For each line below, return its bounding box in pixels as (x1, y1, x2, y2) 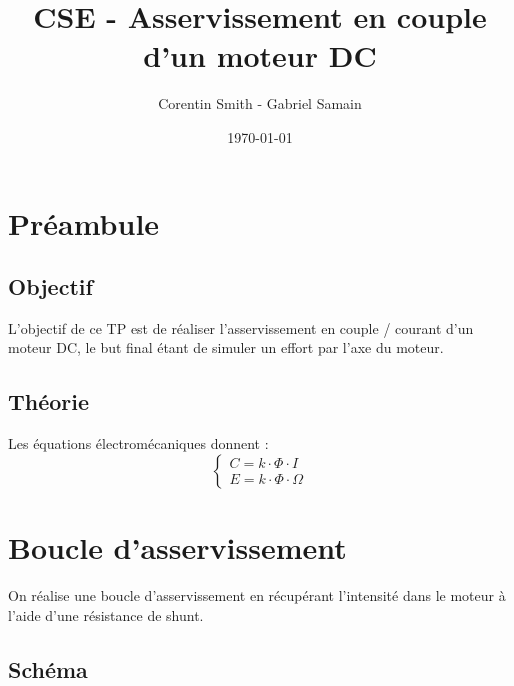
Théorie (8, 386, 90, 417)
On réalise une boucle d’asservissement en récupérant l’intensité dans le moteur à (8, 585, 506, 605)
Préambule (8, 202, 160, 243)
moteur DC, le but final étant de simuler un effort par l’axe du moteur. (8, 337, 444, 358)
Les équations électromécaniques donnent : (8, 433, 269, 454)
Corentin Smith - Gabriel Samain (158, 93, 362, 114)
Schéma (8, 653, 88, 684)
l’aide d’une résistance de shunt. (8, 604, 204, 625)
